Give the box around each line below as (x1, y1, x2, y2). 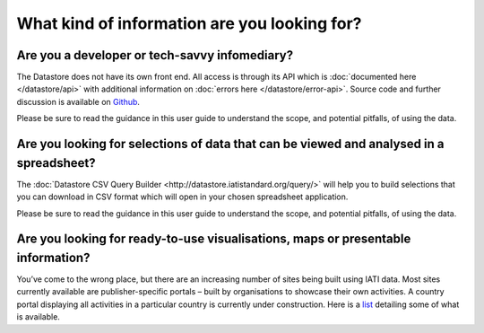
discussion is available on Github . (16, 96, 141, 107)
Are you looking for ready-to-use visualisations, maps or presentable (16, 232, 411, 247)
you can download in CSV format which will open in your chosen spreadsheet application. (16, 191, 349, 202)
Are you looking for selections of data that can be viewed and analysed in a (16, 136, 445, 152)
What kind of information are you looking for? (16, 13, 362, 33)
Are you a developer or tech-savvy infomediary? (16, 48, 294, 63)
